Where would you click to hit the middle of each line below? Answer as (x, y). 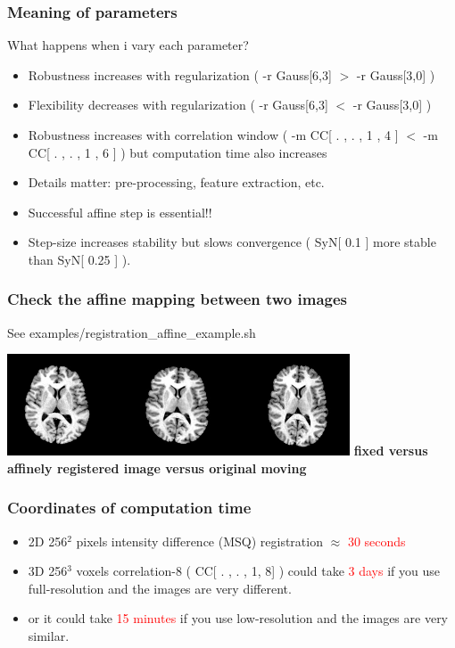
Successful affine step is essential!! (120, 212)
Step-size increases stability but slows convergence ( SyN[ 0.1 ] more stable (232, 242)
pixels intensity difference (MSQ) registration (199, 541)
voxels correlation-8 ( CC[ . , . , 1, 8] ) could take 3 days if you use (258, 571)
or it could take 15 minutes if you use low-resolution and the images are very (238, 618)
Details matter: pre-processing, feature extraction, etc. (176, 182)
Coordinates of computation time (129, 508)
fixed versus (391, 451)
